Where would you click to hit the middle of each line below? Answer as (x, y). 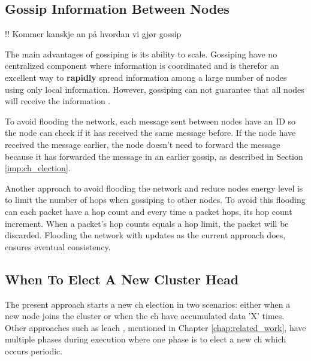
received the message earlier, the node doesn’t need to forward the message (143, 144)
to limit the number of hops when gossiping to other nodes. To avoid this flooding (155, 200)
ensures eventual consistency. (58, 246)
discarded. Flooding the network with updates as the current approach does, (145, 235)
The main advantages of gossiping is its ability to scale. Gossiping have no (141, 54)
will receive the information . (58, 101)
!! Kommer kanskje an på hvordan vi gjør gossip (93, 34)
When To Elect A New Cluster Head (122, 279)
